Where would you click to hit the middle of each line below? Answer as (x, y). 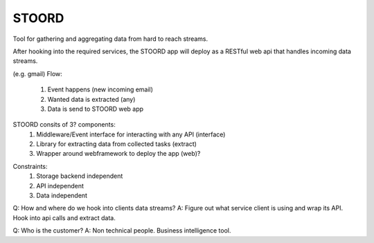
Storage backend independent (80, 176)
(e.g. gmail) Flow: (37, 73)
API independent (60, 186)
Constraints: (30, 166)
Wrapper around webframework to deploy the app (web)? (118, 154)
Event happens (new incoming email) (100, 89)
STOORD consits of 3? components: (64, 125)
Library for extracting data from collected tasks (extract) (117, 144)
